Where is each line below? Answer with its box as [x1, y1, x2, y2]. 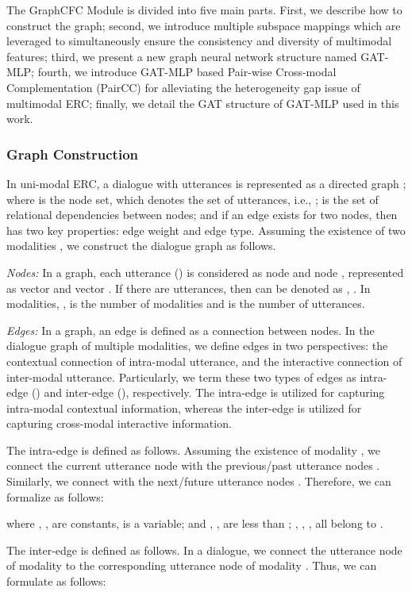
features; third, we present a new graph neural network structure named [6, 48, 357, 64]
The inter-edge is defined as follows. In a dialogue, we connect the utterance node [6, 541, 402, 558]
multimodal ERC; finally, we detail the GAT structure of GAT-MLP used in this [6, 94, 399, 111]
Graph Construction [6, 144, 139, 163]
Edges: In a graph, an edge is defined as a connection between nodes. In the [6, 321, 375, 338]
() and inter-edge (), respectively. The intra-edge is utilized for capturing [31, 384, 385, 401]
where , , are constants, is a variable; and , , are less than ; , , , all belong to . [6, 515, 383, 532]
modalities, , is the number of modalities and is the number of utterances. [6, 295, 365, 312]
